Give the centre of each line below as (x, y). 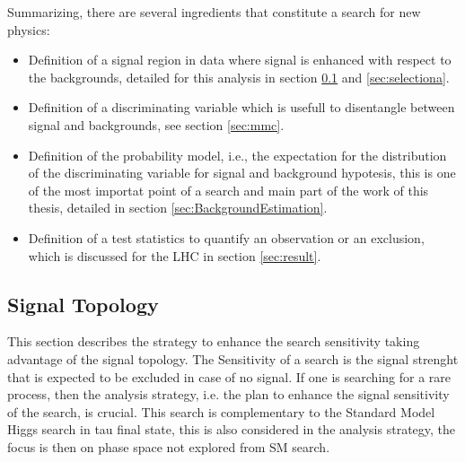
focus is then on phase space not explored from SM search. (169, 446)
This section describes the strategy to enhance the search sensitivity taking (214, 341)
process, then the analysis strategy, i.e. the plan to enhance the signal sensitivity (228, 394)
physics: (29, 29)
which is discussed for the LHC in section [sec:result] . (175, 255)
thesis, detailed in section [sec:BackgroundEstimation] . (178, 208)
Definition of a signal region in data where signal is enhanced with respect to (240, 60)
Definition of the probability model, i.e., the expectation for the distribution (237, 155)
